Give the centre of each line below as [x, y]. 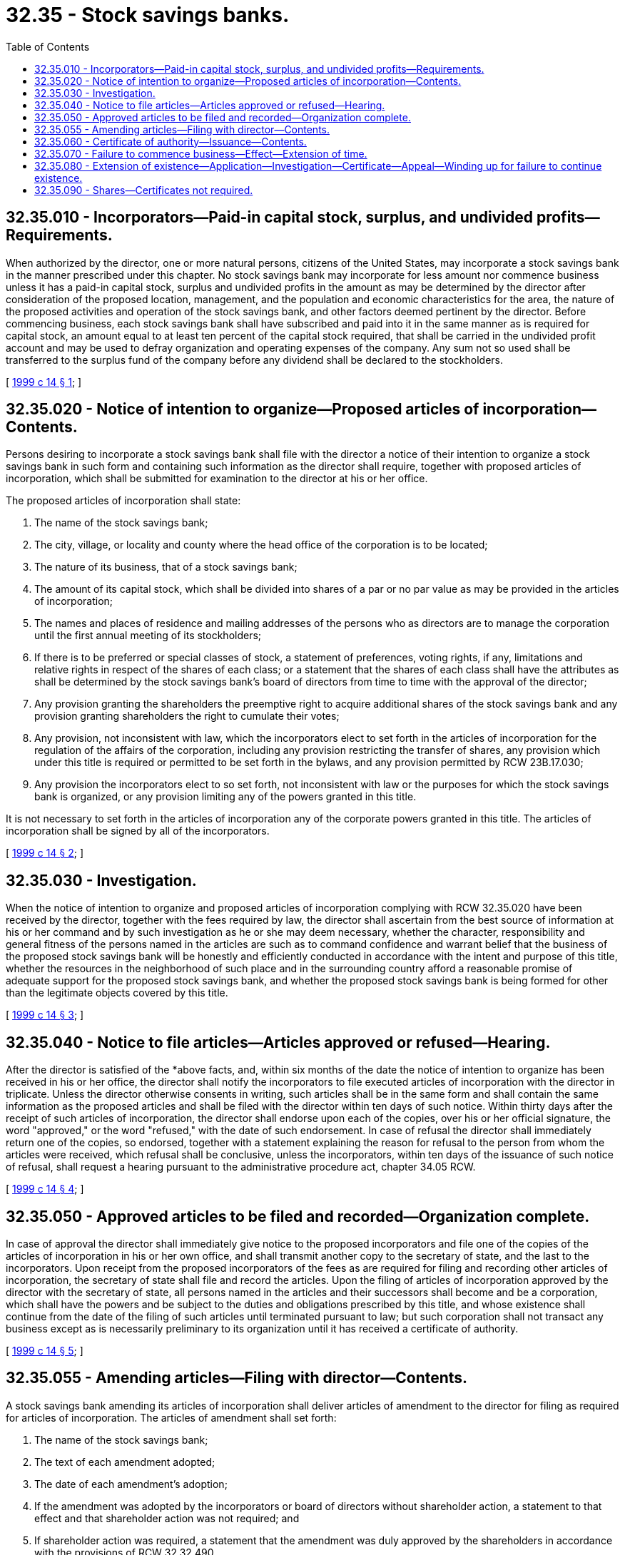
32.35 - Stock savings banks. [148, 15]
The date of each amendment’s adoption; [131, 1484]
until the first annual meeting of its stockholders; [148, 636]
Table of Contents [48, 46]
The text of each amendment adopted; [125, 1462]
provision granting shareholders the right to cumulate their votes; [187, 716]
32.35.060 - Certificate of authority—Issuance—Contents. [171, 141]
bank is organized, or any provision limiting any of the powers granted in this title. [225, 797]
